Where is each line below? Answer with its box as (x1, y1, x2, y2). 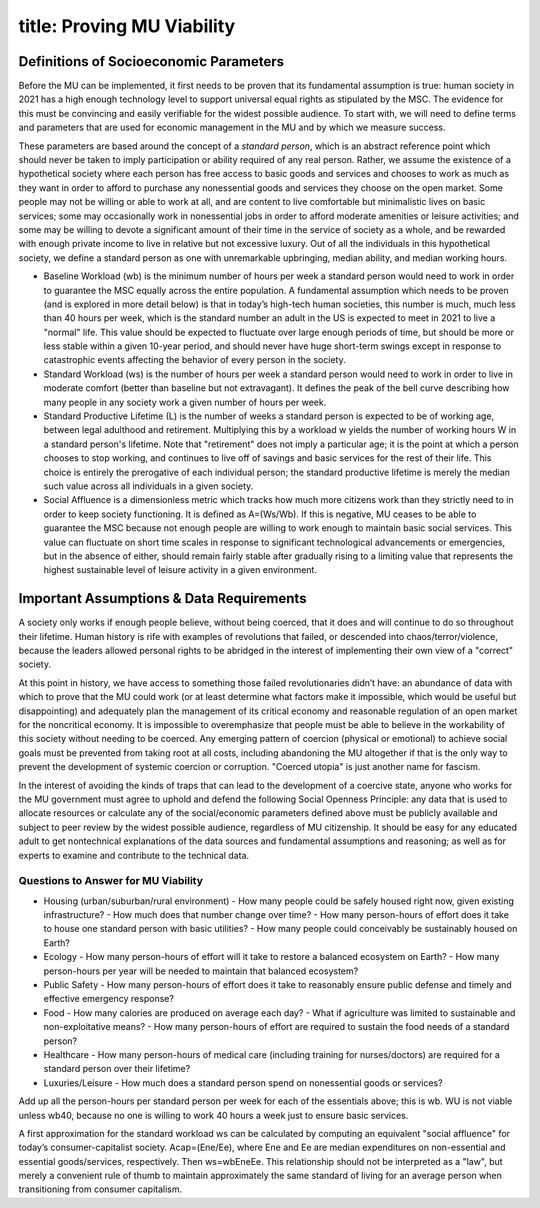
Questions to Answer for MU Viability (18, 874, 204, 888)
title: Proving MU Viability (18, 15, 236, 37)
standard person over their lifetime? (43, 1063, 191, 1075)
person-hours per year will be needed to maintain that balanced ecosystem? (43, 965, 359, 977)
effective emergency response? (43, 993, 175, 1005)
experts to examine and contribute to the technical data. (18, 849, 250, 861)
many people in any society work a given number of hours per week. (43, 396, 327, 408)
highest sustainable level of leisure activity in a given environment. (43, 564, 317, 576)
